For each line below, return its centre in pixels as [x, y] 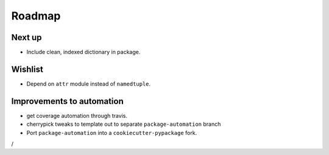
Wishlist [27, 69]
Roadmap [36, 16]
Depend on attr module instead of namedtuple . [89, 84]
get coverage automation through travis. [77, 115]
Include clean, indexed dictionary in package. [83, 52]
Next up [27, 37]
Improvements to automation [68, 101]
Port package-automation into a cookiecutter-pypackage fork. [112, 133]
